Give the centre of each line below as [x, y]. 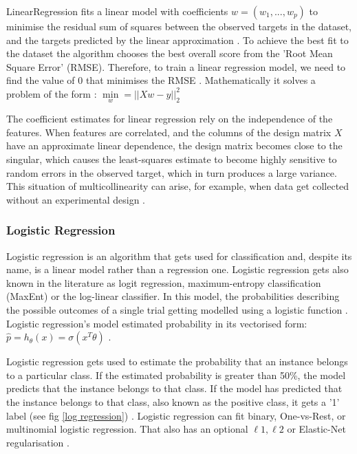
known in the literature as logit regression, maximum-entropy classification [164, 282]
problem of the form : [52, 93]
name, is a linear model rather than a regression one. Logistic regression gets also [177, 269]
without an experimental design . [76, 199]
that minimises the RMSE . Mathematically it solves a [201, 80]
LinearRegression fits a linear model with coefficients [117, 11]
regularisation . [38, 442]
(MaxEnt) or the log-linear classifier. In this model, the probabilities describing [173, 296]
